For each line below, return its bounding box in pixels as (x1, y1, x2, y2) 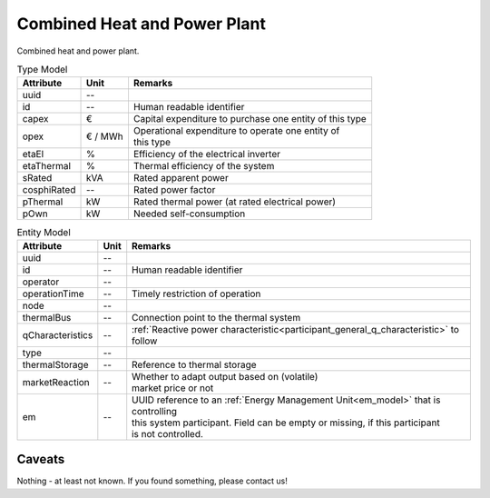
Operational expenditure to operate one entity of (132, 124, 340, 137)
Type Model (16, 64, 68, 76)
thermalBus (22, 311, 72, 324)
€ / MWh (85, 130, 124, 143)
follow (132, 334, 158, 347)
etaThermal (22, 160, 72, 173)
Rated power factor (132, 184, 216, 196)
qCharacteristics (22, 328, 93, 341)
